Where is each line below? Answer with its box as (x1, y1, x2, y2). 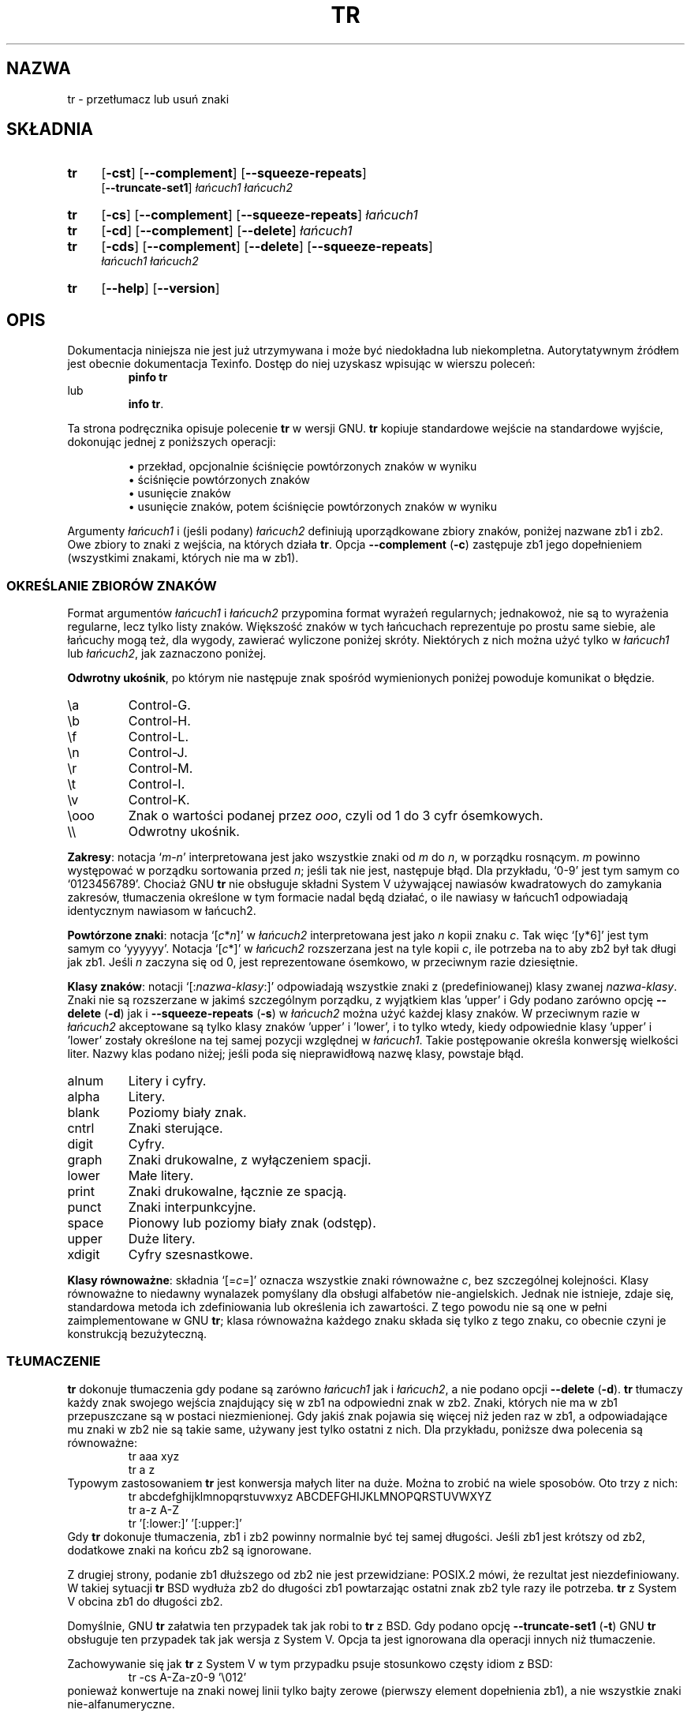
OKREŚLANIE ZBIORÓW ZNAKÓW (6, 577, 217, 594)
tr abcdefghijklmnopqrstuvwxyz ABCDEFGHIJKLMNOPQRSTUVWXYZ (128, 1489, 492, 1503)
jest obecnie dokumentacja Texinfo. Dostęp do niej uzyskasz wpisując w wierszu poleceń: (67, 357, 536, 371)
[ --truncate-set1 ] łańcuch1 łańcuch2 (101, 181, 293, 195)
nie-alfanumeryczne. (67, 1696, 175, 1711)
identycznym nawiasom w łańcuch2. (67, 904, 256, 918)
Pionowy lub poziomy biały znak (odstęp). (128, 1215, 376, 1232)
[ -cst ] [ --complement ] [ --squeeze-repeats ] (101, 165, 367, 182)
